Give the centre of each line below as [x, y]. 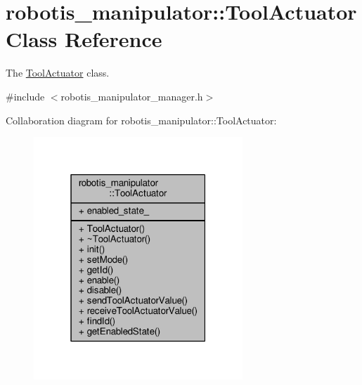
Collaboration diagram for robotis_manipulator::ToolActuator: [141, 120]
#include [25, 96]
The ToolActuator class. [58, 73]
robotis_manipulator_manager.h [132, 96]
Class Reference [84, 39]
